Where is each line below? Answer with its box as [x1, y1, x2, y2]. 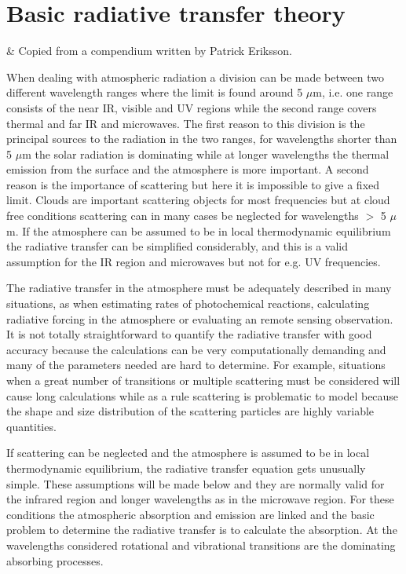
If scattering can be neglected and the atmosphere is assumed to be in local [6, 444, 370, 461]
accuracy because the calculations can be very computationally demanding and [6, 341, 386, 357]
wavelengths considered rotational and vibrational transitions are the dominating [6, 536, 396, 553]
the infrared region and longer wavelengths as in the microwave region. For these [6, 491, 394, 507]
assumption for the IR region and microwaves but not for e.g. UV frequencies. [6, 253, 381, 269]
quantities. [6, 418, 57, 434]
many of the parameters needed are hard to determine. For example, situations [6, 356, 386, 373]
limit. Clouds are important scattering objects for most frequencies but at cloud [6, 192, 390, 208]
